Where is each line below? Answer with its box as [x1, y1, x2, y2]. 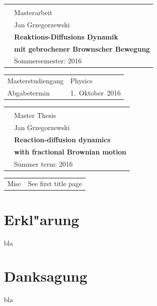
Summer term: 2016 [14, 158, 73, 169]
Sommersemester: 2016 [14, 56, 82, 66]
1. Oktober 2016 [70, 88, 121, 98]
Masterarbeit [14, 7, 52, 17]
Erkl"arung [4, 209, 79, 229]
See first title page [28, 178, 82, 189]
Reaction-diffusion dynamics [14, 134, 111, 144]
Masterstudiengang [7, 76, 64, 86]
